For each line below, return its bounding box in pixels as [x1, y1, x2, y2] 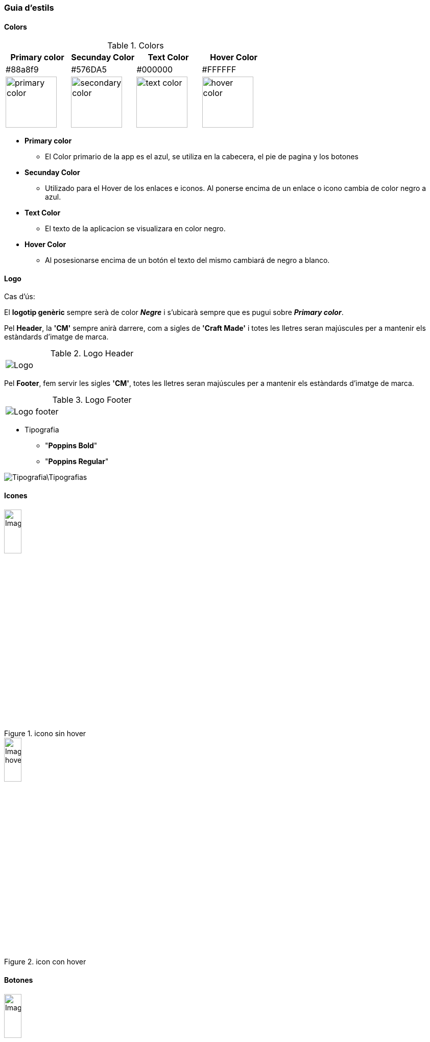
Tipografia [25, 425, 59, 434]
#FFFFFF [202, 64, 236, 75]
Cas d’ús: [4, 292, 35, 301]
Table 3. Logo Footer [52, 395, 132, 405]
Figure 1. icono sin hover [4, 729, 86, 738]
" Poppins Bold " [45, 441, 98, 450]
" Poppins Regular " [45, 457, 109, 466]
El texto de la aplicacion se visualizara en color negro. [45, 224, 226, 233]
